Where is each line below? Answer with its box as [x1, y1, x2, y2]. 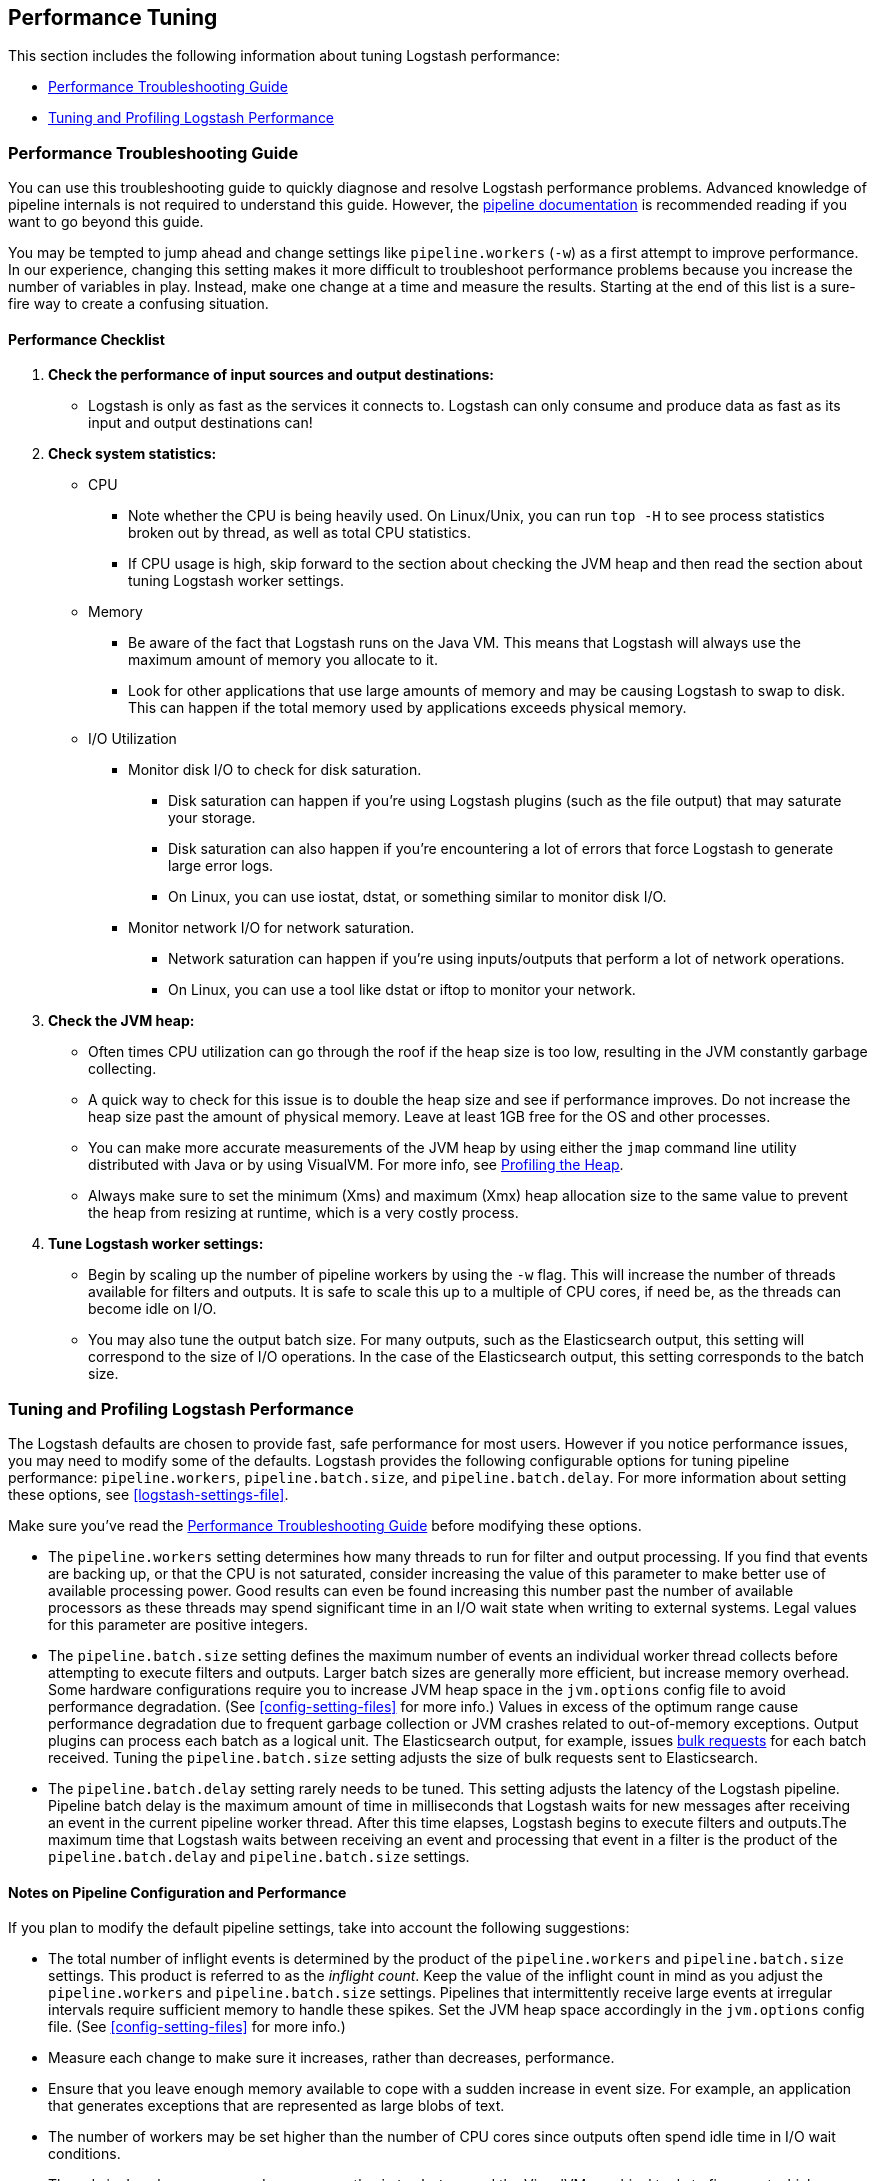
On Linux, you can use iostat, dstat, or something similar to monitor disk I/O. [168, 888, 667, 906]
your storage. [168, 809, 256, 827]
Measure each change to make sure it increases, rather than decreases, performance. [48, 2049, 615, 2067]
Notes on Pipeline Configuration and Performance [8, 1883, 347, 1901]
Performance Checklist [8, 330, 165, 348]
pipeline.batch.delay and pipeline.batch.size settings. [48, 1848, 470, 1866]
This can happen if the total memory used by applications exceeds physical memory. [128, 699, 687, 717]
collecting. [88, 1060, 157, 1078]
